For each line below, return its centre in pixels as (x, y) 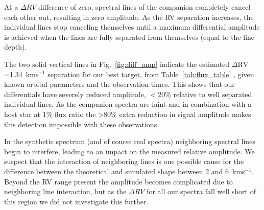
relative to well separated (213, 94)
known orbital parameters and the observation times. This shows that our (119, 84)
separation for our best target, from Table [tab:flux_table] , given (151, 74)
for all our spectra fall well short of (201, 191)
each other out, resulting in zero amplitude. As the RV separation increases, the (129, 17)
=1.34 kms (21, 74)
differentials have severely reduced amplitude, (75, 94)
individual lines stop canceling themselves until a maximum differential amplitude (132, 27)
